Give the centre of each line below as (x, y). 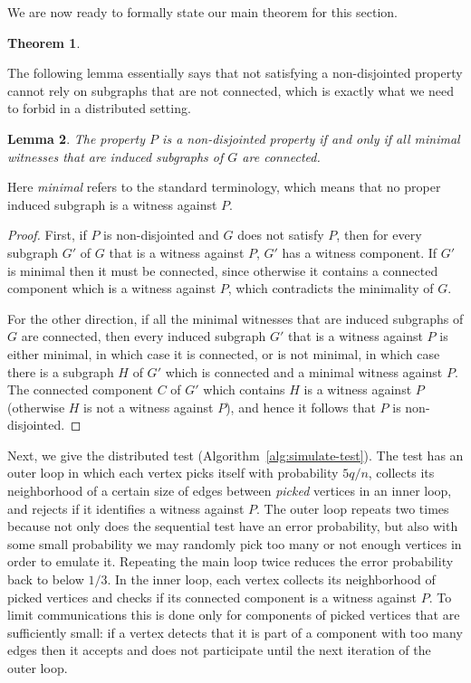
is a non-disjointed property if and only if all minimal (311, 138)
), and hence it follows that (301, 407)
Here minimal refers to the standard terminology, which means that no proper (224, 187)
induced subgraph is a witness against (112, 204)
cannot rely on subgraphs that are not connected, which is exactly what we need (231, 90)
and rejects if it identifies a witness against (126, 508)
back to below (46, 579)
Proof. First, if (47, 235)
